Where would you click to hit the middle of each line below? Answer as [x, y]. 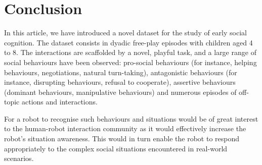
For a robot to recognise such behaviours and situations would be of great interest [131, 118]
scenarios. [19, 158]
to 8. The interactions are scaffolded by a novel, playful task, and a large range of [130, 52]
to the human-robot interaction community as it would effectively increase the [125, 128]
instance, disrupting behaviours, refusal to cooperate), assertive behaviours [120, 82]
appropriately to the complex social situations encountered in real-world [116, 148]
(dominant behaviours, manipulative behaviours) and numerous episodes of [120, 92]
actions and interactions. [59, 102]
